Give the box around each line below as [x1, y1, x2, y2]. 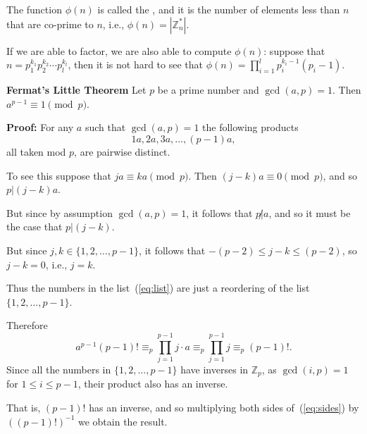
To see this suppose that [6, 168, 111, 182]
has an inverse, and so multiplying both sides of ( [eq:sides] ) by [89, 400, 359, 415]
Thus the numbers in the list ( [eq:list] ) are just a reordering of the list [6, 280, 310, 295]
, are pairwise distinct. [74, 144, 170, 159]
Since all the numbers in [6, 362, 111, 377]
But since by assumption [6, 205, 113, 220]
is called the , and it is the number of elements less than [97, 2, 340, 16]
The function [6, 2, 62, 16]
